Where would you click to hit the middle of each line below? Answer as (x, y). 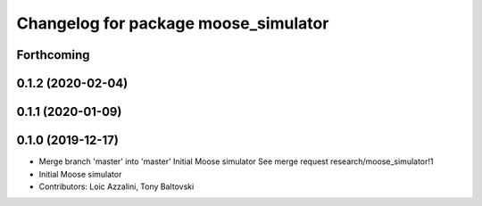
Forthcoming (53, 55)
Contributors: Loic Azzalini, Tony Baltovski (116, 186)
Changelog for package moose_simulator (173, 23)
